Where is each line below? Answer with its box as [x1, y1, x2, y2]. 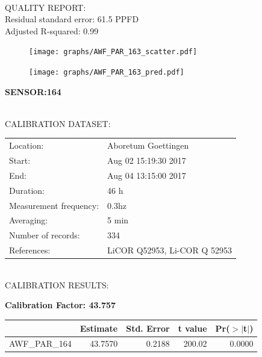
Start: [9, 154, 31, 167]
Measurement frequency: [9, 199, 99, 211]
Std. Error [126, 321, 170, 334]
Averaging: [9, 214, 48, 226]
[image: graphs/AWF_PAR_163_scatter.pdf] [29, 48, 198, 57]
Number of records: [9, 229, 80, 241]
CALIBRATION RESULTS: [5, 278, 109, 291]
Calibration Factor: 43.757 [5, 299, 116, 311]
